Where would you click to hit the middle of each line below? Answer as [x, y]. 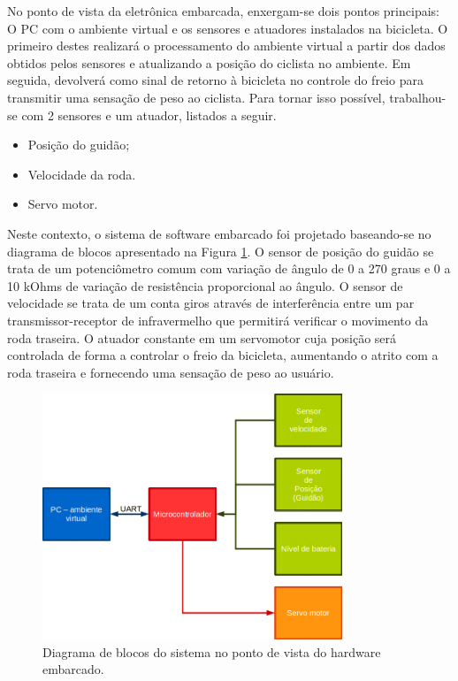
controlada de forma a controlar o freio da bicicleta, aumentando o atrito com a [223, 355]
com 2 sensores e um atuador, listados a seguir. [149, 115]
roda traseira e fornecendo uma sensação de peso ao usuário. [171, 372]
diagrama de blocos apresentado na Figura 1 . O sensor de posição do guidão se [221, 251]
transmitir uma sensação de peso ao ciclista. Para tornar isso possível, [196, 97]
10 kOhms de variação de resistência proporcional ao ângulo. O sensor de [205, 285]
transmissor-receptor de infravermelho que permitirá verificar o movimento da [218, 320]
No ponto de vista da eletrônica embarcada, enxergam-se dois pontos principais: [223, 11]
